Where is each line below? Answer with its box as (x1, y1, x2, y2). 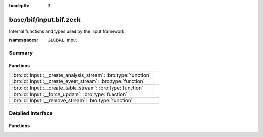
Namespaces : (9, 37, 38, 43)
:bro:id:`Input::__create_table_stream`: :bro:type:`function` (12, 84, 144, 91)
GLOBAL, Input (47, 37, 77, 43)
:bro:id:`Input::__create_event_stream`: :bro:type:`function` (12, 78, 145, 85)
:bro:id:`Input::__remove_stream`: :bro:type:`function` (12, 98, 133, 104)
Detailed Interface (9, 110, 53, 117)
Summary (9, 49, 33, 56)
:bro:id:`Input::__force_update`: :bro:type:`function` (12, 91, 128, 98)
